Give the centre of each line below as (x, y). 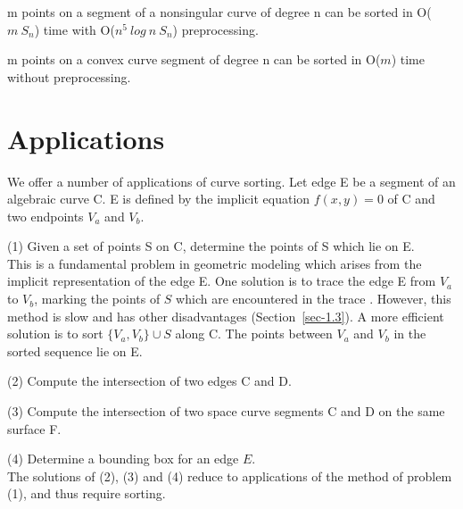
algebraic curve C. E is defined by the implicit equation (159, 199)
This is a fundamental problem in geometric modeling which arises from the (215, 263)
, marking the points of (97, 299)
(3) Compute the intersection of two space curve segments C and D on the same (226, 411)
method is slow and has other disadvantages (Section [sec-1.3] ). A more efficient (226, 316)
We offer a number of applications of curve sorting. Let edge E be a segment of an (231, 181)
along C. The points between (254, 334)
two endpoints (45, 216)
